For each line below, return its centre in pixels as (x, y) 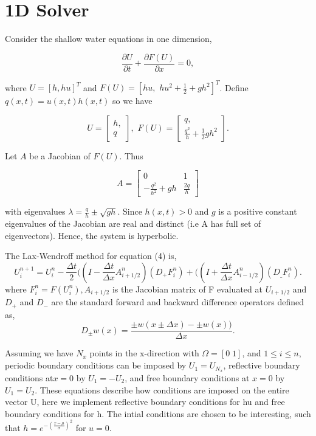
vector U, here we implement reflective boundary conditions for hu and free (145, 402)
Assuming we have (39, 353)
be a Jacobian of (60, 155)
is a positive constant (258, 211)
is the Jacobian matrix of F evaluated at (187, 289)
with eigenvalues (35, 211)
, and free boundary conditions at (187, 377)
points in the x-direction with (144, 353)
